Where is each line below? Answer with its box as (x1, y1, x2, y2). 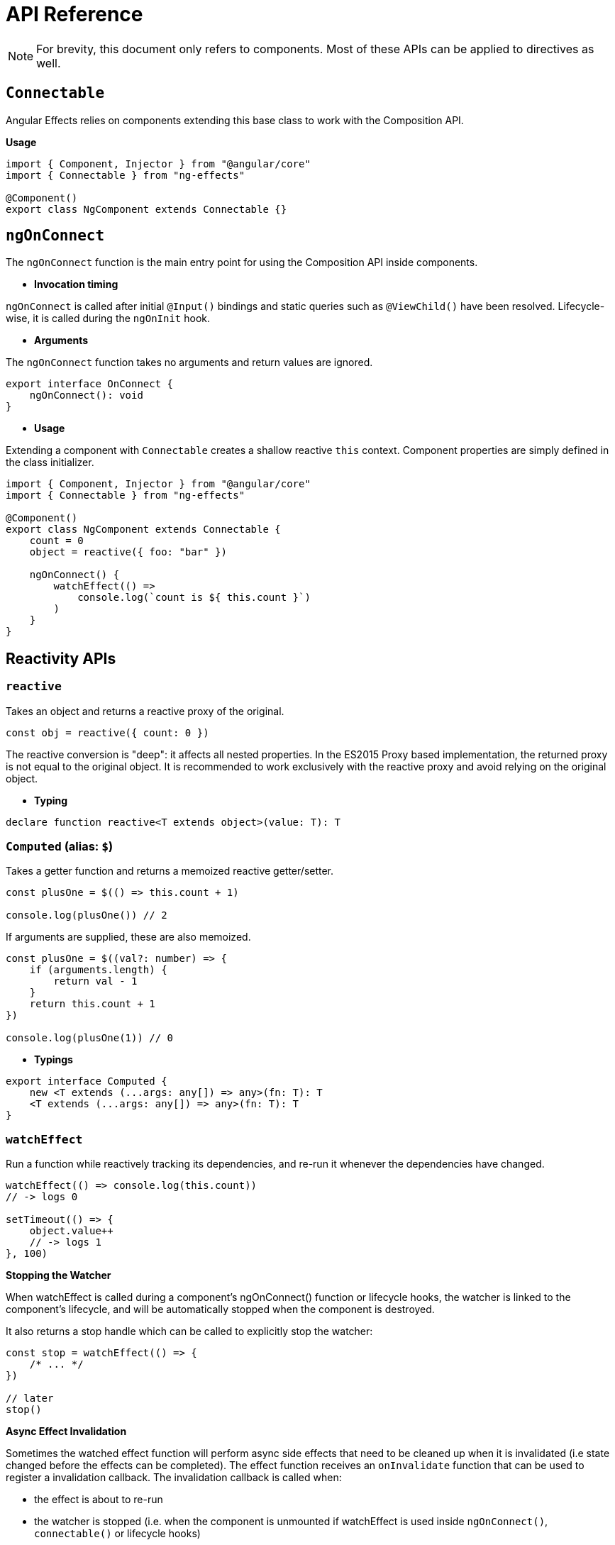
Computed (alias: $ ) (6, 839, 113, 854)
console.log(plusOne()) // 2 (6, 909, 167, 921)
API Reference (6, 2, 143, 26)
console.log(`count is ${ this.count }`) (77, 592, 311, 604)
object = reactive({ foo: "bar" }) (29, 546, 227, 558)
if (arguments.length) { (29, 964, 167, 976)
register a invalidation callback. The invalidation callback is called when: (6, 1471, 342, 1484)
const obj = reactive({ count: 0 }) (6, 726, 209, 738)
